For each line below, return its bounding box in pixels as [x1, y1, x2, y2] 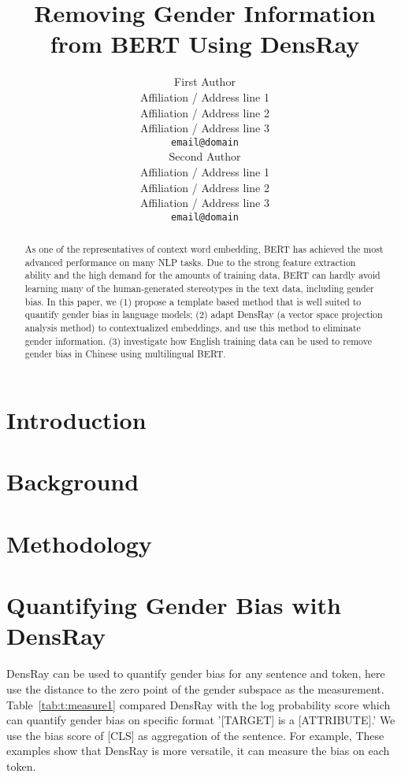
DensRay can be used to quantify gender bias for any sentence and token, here [6, 665, 385, 682]
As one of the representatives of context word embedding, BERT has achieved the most [24, 242, 384, 256]
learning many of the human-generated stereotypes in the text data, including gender [24, 282, 374, 295]
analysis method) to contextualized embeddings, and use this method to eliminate [24, 321, 361, 335]
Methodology [6, 527, 152, 559]
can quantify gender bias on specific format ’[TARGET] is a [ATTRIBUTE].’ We [6, 712, 395, 728]
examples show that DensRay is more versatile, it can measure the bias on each [6, 742, 390, 759]
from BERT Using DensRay [50, 28, 360, 60]
